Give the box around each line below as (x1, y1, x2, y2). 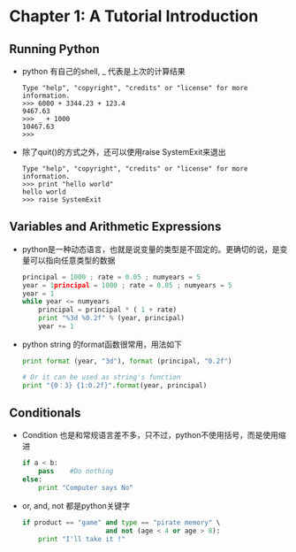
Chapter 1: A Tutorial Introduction (9, 6, 259, 27)
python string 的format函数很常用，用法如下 (21, 339, 183, 349)
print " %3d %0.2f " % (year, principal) (38, 314, 186, 323)
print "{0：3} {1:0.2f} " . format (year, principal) (21, 380, 208, 390)
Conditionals (9, 405, 81, 420)
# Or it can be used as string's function (21, 372, 181, 381)
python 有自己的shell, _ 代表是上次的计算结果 (21, 66, 186, 76)
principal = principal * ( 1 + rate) (38, 305, 178, 315)
